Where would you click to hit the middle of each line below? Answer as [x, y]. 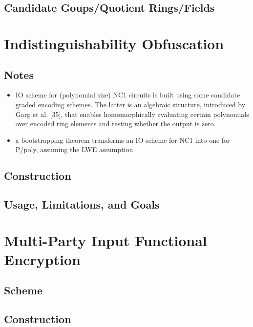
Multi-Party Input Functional [105, 240]
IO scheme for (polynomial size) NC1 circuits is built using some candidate [128, 95]
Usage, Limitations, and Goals [82, 204]
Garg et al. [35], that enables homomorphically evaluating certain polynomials [132, 114]
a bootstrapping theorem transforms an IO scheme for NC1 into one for [123, 140]
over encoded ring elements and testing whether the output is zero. [116, 124]
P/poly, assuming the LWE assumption [74, 149]
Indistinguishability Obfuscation [114, 43]
